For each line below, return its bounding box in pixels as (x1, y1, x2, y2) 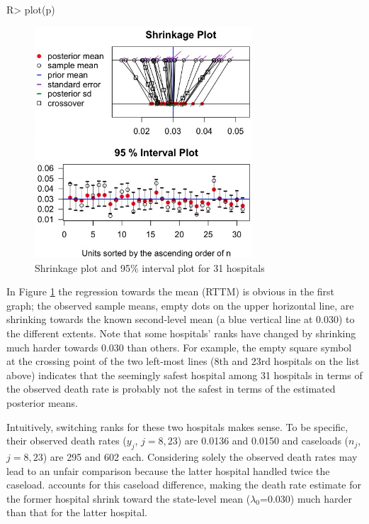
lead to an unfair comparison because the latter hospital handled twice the (6, 463, 330, 478)
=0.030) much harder (260, 491, 352, 506)
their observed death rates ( (6, 433, 127, 448)
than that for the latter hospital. (6, 505, 147, 520)
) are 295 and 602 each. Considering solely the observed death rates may (42, 449, 358, 464)
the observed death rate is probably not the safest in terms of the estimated (6, 381, 336, 396)
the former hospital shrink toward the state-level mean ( (6, 491, 251, 506)
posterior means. (6, 395, 78, 410)
